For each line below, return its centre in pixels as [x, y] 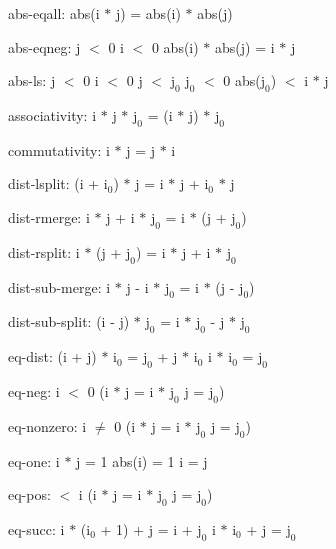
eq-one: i [34, 460]
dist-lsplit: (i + [54, 183]
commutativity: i [59, 149]
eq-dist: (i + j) [52, 356]
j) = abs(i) [148, 13]
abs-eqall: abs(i [54, 13]
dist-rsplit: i [44, 251]
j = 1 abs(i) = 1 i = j [142, 460]
